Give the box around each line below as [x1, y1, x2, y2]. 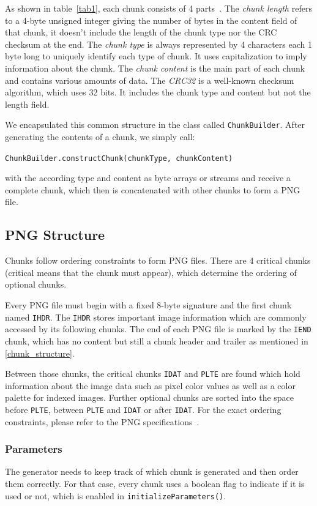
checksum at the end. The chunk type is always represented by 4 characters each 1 [5, 37, 312, 50]
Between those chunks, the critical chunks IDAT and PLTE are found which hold [5, 367, 300, 380]
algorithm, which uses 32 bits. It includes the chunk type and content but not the [5, 86, 311, 99]
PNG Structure [5, 225, 105, 244]
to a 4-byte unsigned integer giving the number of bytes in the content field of [5, 13, 297, 26]
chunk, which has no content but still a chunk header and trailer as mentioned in [5, 334, 308, 347]
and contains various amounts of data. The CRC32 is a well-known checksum [5, 73, 294, 86]
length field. [5, 97, 50, 110]
